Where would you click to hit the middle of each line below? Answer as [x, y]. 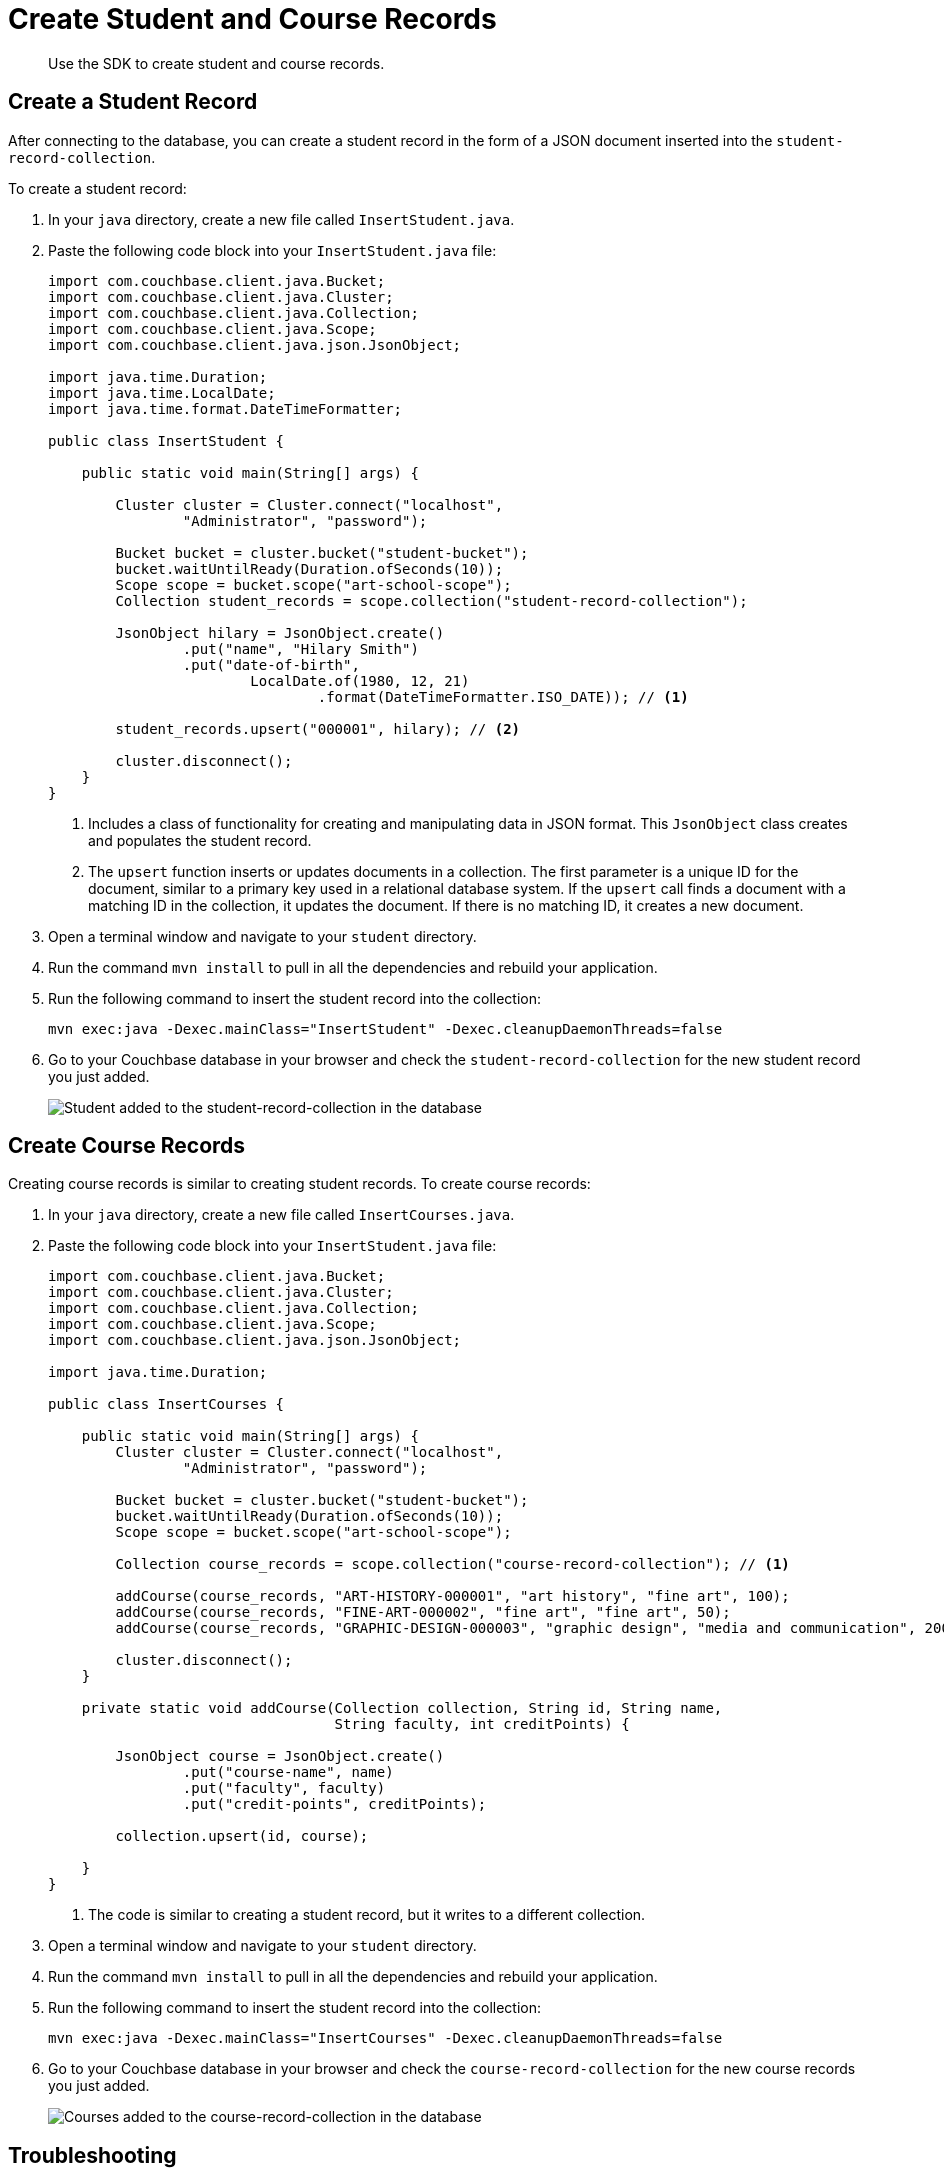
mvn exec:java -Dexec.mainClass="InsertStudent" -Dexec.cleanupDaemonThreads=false [385, 1028]
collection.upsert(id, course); [242, 1836]
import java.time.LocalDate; [162, 392]
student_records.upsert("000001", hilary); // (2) [318, 728]
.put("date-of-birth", [271, 664]
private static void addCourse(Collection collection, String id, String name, [402, 1708]
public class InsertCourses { [166, 1404]
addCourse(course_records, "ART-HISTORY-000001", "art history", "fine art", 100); [452, 1596]
